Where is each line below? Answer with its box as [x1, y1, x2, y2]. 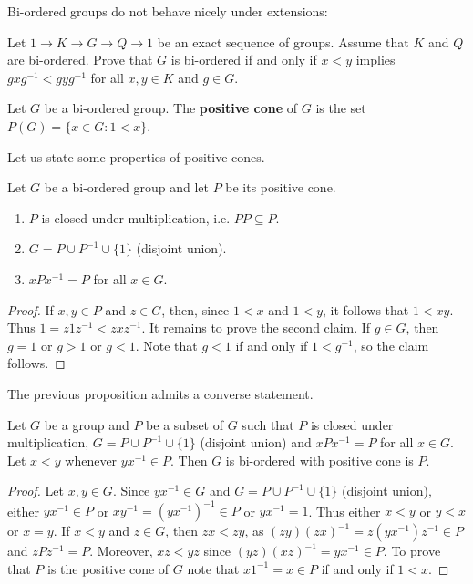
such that [242, 415, 294, 434]
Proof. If [7, 300, 54, 319]
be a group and [44, 415, 129, 434]
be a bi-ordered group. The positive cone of [44, 98, 298, 118]
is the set [315, 98, 366, 118]
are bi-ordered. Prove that [7, 50, 153, 69]
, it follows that [323, 300, 409, 319]
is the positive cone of [47, 558, 170, 578]
